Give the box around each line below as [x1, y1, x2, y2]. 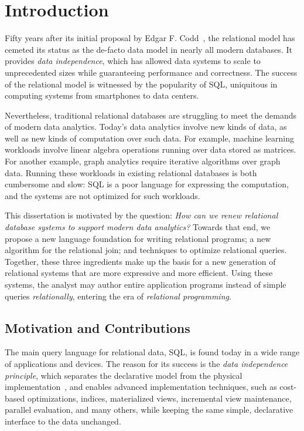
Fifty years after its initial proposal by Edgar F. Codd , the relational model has [5, 32, 295, 44]
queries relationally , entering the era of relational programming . [5, 289, 231, 302]
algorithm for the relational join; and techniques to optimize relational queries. [5, 244, 287, 256]
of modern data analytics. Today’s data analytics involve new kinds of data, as [5, 120, 287, 133]
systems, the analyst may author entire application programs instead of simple [5, 278, 286, 290]
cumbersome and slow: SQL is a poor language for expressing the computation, [5, 178, 289, 190]
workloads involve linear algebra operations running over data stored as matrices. [5, 143, 296, 156]
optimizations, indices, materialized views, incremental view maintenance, [27, 392, 292, 404]
